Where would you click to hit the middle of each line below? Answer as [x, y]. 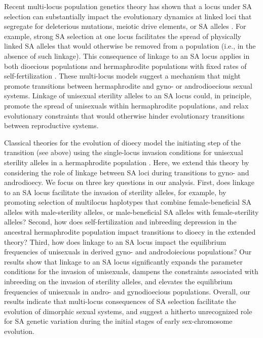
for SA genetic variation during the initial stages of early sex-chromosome [118, 321]
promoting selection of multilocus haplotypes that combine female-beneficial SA [128, 202]
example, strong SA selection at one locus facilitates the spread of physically [123, 36]
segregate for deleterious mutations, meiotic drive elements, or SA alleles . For [125, 26]
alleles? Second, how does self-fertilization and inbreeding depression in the [120, 222]
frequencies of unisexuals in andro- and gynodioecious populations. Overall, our [127, 291]
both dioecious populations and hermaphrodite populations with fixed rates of [125, 66]
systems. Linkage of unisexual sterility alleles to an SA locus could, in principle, [128, 96]
